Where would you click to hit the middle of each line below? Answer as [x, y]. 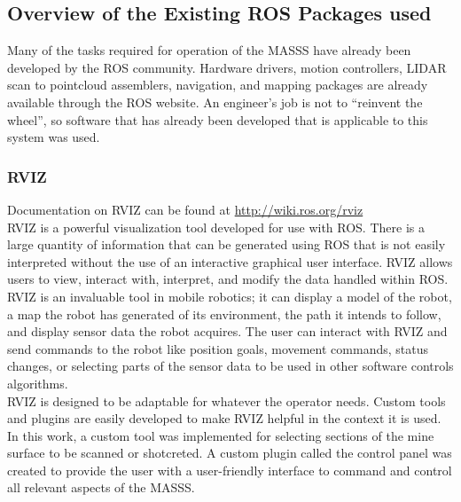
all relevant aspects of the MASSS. [101, 487]
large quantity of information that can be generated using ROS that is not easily [227, 244]
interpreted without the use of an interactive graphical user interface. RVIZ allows [230, 261]
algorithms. [38, 383]
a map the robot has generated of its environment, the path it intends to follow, [224, 314]
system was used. [54, 137]
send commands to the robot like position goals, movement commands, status [218, 348]
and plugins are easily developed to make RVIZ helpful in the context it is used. [224, 418]
